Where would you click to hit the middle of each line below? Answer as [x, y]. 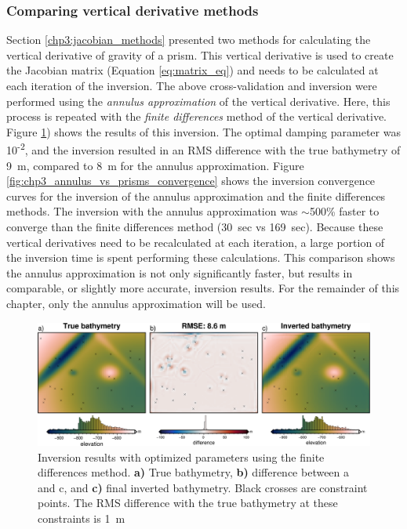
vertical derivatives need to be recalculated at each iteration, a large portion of [196, 242]
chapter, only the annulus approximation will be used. [136, 303]
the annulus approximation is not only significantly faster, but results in [180, 272]
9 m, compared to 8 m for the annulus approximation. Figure [155, 165]
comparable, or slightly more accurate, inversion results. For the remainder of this [203, 288]
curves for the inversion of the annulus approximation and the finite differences [196, 196]
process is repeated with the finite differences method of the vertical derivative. [197, 116]
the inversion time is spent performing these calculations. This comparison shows [201, 257]
